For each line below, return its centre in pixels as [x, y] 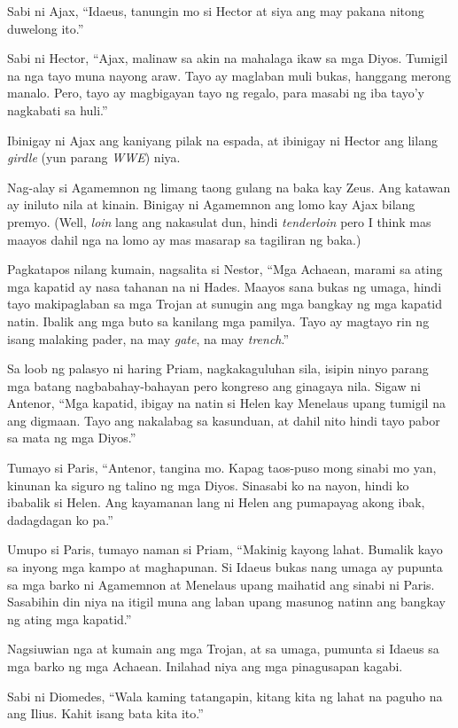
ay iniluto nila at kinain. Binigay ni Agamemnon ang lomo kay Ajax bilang [211, 204]
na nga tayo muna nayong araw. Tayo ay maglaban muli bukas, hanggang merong [229, 75]
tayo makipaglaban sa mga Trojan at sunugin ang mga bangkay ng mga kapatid [225, 304]
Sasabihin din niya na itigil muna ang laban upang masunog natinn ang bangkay [226, 602]
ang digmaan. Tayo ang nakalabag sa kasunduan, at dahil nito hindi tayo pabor [224, 420]
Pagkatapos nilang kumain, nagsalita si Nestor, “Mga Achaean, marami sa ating [225, 269]
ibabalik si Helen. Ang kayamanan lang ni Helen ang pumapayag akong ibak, [216, 502]
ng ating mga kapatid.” [70, 618]
